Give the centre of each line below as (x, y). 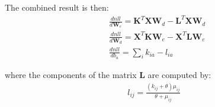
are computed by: (179, 74)
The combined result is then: (57, 7)
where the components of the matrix (71, 74)
